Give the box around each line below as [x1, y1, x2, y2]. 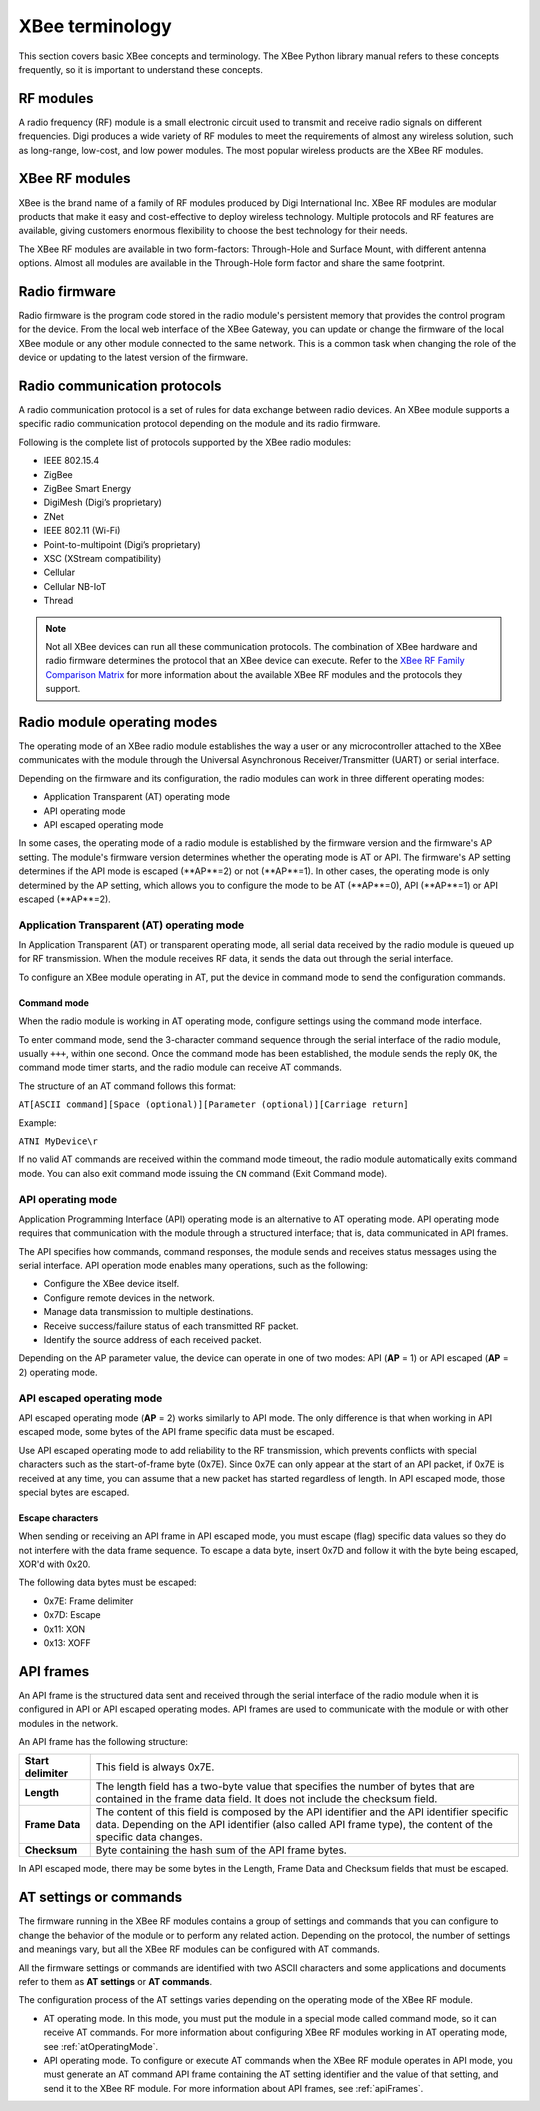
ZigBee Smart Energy [43, 483, 132, 495]
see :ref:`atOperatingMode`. [43, 2040, 159, 2052]
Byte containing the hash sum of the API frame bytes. [95, 1843, 347, 1857]
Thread [43, 595, 74, 607]
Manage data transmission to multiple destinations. [43, 1306, 254, 1318]
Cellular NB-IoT [43, 580, 107, 592]
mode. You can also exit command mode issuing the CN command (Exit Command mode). [18, 1167, 388, 1179]
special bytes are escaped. [18, 1486, 130, 1498]
